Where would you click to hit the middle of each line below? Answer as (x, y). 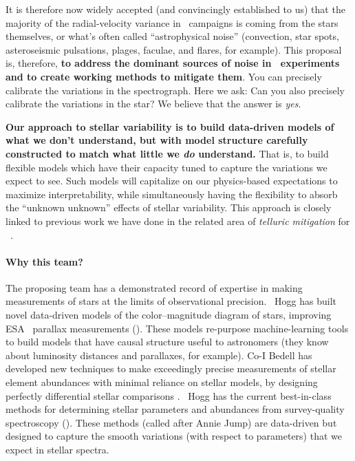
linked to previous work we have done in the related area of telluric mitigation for (178, 221)
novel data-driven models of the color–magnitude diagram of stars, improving (169, 315)
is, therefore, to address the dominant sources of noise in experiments (173, 63)
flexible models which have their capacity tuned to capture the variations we (166, 167)
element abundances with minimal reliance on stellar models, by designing (162, 382)
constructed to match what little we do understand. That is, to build (167, 153)
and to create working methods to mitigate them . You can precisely (164, 76)
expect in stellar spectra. (57, 450)
